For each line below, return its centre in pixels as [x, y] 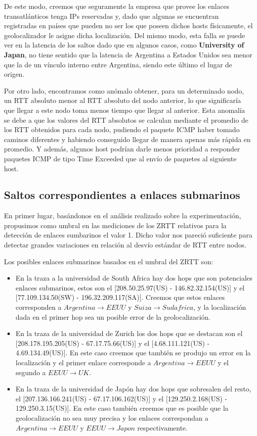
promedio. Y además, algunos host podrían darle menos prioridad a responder [122, 149]
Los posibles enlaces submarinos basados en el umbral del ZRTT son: [109, 261]
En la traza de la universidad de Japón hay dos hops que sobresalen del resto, [133, 389]
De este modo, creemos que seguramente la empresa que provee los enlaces [117, 6]
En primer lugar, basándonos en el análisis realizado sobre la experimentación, [123, 216]
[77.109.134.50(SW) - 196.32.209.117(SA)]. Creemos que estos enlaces [120, 297]
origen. [14, 74]
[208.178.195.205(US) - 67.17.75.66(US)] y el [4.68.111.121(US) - [112, 343]
